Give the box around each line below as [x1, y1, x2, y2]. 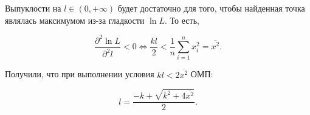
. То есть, [165, 13, 199, 26]
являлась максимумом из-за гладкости [5, 13, 145, 26]
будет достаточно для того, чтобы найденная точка [117, 2, 305, 14]
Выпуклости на [5, 2, 61, 14]
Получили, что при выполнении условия [5, 68, 154, 80]
